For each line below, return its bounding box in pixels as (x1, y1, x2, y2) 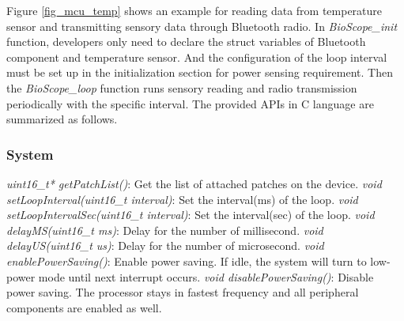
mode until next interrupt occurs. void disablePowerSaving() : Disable (38, 268, 374, 285)
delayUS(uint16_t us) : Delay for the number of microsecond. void (6, 237, 324, 254)
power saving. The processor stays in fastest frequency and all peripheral (6, 284, 359, 300)
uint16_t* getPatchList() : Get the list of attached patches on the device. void (6, 175, 382, 191)
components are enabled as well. (6, 299, 162, 315)
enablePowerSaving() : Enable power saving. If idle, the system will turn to (6, 252, 367, 269)
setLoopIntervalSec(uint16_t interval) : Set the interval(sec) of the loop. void (6, 206, 375, 223)
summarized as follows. (6, 111, 118, 127)
